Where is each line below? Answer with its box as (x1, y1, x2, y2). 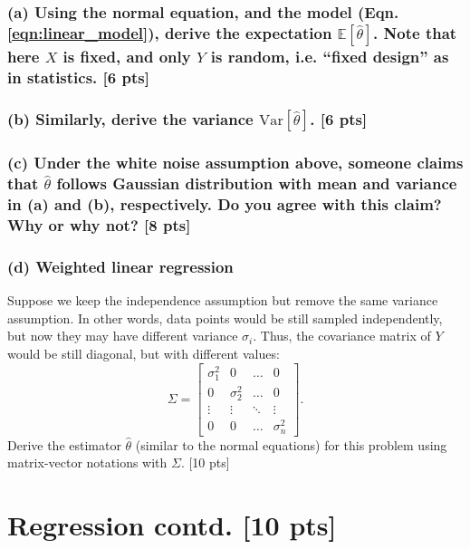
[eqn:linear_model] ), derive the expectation (7, 21, 332, 43)
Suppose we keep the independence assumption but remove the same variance (7, 291, 438, 310)
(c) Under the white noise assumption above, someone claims (7, 151, 464, 174)
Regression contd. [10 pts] (7, 506, 337, 544)
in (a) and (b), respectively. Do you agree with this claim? (7, 193, 442, 216)
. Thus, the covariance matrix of (253, 326, 431, 345)
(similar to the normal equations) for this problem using (135, 435, 447, 454)
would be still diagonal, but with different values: (7, 344, 280, 363)
